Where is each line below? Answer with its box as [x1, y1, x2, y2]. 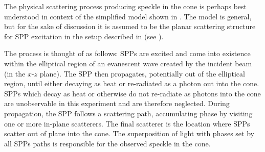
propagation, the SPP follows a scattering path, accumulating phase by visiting [4, 108, 253, 118]
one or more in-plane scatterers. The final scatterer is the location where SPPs [4, 118, 250, 129]
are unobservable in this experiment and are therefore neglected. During [4, 98, 230, 109]
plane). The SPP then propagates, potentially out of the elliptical [39, 68, 245, 79]
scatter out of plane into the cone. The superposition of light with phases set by [4, 128, 254, 139]
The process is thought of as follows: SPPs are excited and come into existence [4, 48, 251, 59]
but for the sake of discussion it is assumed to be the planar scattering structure [4, 21, 256, 32]
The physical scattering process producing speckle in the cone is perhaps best [4, 1, 247, 11]
